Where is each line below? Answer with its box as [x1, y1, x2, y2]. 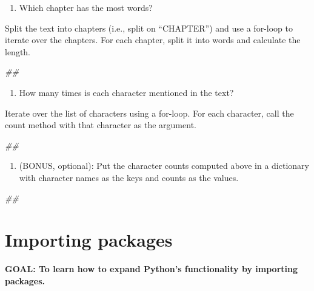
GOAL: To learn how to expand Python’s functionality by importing [5, 262, 298, 275]
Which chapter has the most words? [19, 1, 153, 13]
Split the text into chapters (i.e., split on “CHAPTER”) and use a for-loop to [5, 21, 293, 34]
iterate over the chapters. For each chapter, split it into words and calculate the [5, 33, 301, 46]
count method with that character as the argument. [5, 118, 196, 131]
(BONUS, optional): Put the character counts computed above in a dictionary [19, 159, 309, 172]
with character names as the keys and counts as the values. [19, 171, 239, 183]
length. [5, 45, 31, 58]
